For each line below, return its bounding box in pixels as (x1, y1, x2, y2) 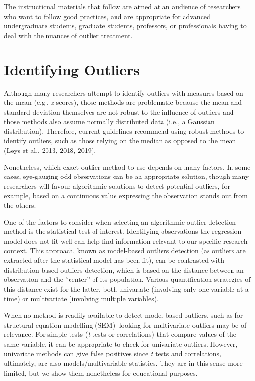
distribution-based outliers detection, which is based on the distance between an (4, 264, 244, 275)
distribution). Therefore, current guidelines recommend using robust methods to (4, 126, 244, 136)
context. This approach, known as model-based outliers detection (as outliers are (4, 245, 246, 255)
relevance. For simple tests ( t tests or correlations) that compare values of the (4, 329, 236, 339)
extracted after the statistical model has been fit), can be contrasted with (4, 255, 224, 265)
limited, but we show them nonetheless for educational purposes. (4, 367, 198, 378)
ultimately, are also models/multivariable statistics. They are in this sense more (4, 357, 243, 368)
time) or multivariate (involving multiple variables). (4, 293, 159, 304)
